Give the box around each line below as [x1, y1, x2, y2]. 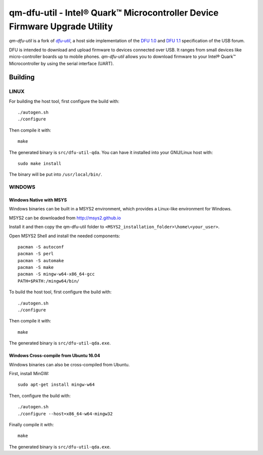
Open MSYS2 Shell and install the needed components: [9, 233, 120, 239]
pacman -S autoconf [18, 244, 64, 249]
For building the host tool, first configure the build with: [9, 98, 119, 104]
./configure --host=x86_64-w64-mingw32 [18, 411, 113, 417]
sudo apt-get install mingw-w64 [18, 382, 95, 387]
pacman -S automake [18, 258, 64, 263]
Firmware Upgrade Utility [9, 21, 113, 32]
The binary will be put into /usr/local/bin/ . [9, 171, 102, 177]
